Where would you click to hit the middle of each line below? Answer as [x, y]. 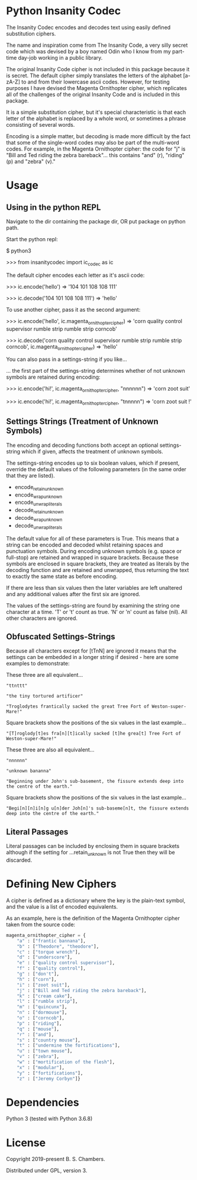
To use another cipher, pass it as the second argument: [73, 309]
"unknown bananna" [29, 771]
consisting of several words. [41, 124]
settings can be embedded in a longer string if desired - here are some [93, 657]
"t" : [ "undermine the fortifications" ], [68, 1045]
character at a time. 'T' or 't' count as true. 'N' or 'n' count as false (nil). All [97, 612]
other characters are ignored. [42, 618]
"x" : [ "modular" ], [41, 1067]
